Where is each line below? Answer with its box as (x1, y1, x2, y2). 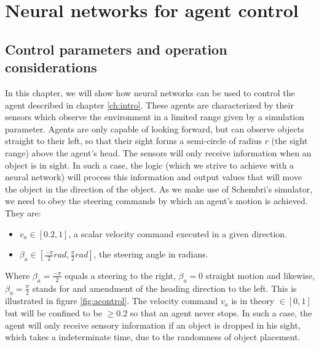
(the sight (271, 134, 308, 147)
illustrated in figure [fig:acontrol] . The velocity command (5, 294, 218, 307)
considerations (5, 58, 97, 77)
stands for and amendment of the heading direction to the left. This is (32, 281, 297, 294)
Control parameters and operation (5, 39, 227, 58)
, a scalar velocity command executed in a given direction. (68, 227, 288, 240)
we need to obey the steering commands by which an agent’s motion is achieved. (5, 194, 308, 207)
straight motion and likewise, (205, 269, 315, 281)
